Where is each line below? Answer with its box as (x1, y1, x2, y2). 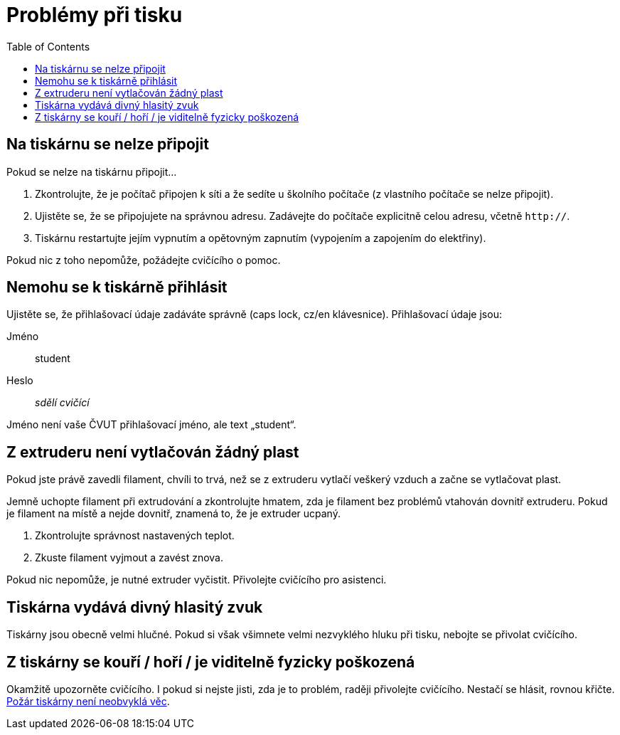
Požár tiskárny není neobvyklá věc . (6, 694, 170, 707)
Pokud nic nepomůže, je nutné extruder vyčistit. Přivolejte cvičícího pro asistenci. (6, 573, 387, 586)
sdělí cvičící (35, 396, 90, 409)
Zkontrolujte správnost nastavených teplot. (35, 529, 235, 542)
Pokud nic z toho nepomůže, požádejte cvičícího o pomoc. (6, 253, 281, 266)
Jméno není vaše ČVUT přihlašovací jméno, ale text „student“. (6, 418, 296, 431)
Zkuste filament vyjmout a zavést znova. (35, 551, 223, 564)
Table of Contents (6, 40, 90, 53)
